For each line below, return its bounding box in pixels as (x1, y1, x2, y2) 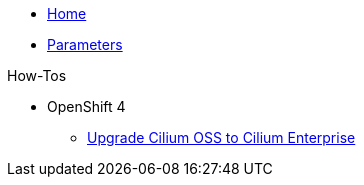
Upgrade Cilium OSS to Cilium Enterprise (87, 129, 356, 146)
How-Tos (7, 67, 67, 84)
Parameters (47, 36, 123, 53)
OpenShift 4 (47, 98, 126, 115)
